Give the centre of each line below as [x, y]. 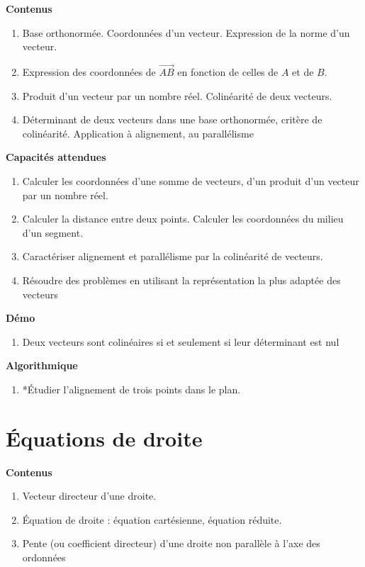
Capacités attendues [56, 157]
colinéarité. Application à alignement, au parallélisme [138, 133]
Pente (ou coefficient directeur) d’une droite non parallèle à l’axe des [171, 543]
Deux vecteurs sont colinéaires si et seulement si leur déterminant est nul [181, 341]
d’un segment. [53, 232]
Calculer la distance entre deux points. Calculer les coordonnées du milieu [183, 219]
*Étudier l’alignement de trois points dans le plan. [131, 389]
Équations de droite [104, 438]
